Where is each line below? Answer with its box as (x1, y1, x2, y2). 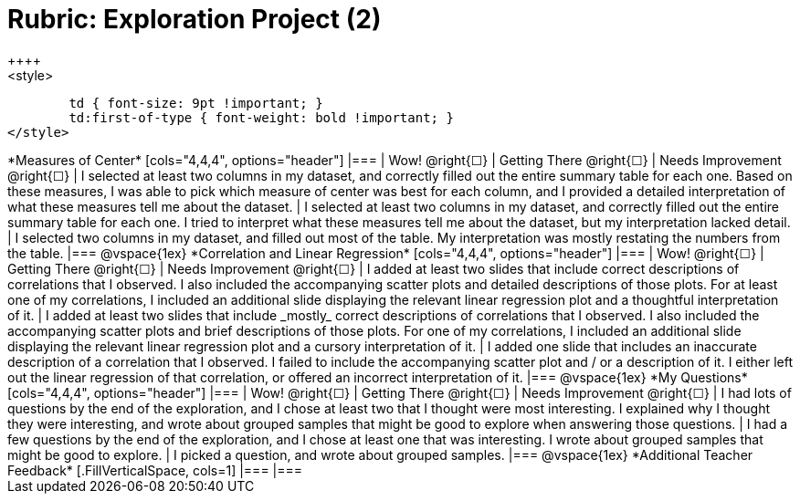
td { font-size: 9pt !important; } (68, 95, 323, 110)
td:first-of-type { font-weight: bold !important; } (68, 110, 454, 125)
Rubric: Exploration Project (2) (7, 4, 382, 35)
